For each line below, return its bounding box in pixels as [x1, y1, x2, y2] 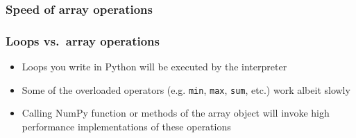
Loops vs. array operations [6, 32, 160, 49]
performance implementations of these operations [22, 119, 231, 133]
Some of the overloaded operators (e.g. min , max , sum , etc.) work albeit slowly [22, 82, 350, 97]
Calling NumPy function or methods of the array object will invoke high [22, 106, 330, 120]
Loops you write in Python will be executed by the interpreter [22, 59, 287, 74]
